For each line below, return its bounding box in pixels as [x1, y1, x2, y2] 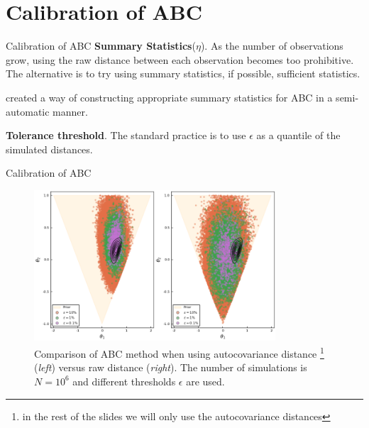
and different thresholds [72, 373, 176, 388]
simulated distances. [6, 141, 93, 156]
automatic [6, 104, 50, 119]
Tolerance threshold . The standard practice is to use [6, 128, 246, 143]
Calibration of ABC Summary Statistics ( [6, 38, 196, 53]
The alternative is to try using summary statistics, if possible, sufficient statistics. [6, 66, 360, 81]
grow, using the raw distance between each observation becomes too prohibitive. [6, 52, 354, 67]
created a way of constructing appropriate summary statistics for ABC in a [6, 89, 333, 104]
